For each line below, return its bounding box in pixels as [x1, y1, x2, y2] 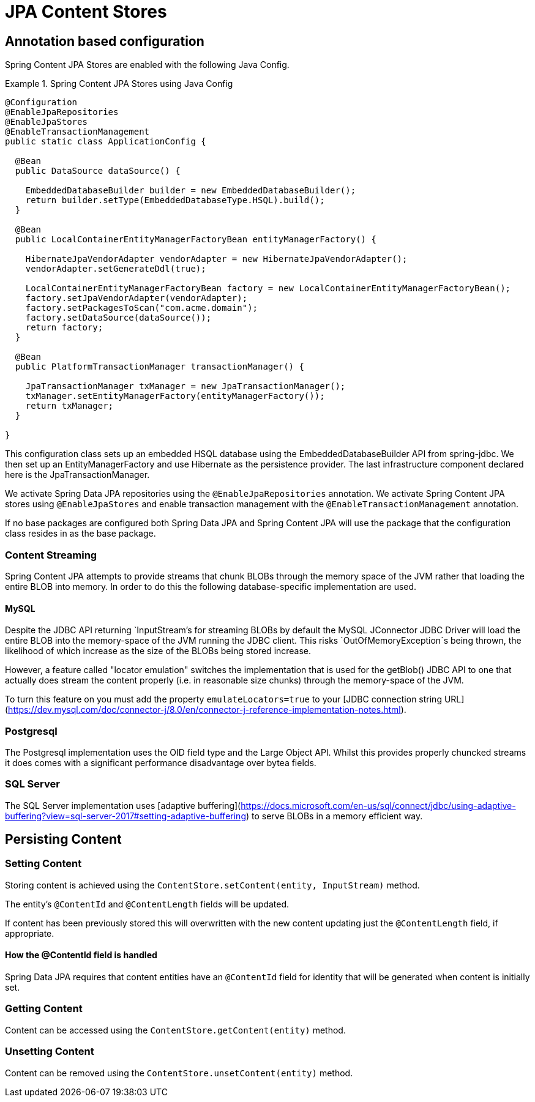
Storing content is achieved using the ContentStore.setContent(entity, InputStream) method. [5, 879, 420, 890]
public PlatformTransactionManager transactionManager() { [15, 362, 304, 372]
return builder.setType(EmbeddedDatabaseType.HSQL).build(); [25, 195, 325, 206]
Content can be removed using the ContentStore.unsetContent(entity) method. [5, 1067, 353, 1078]
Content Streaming [5, 548, 97, 561]
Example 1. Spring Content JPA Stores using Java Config [5, 78, 233, 89]
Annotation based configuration [5, 33, 204, 49]
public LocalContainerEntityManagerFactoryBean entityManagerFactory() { [15, 234, 376, 245]
